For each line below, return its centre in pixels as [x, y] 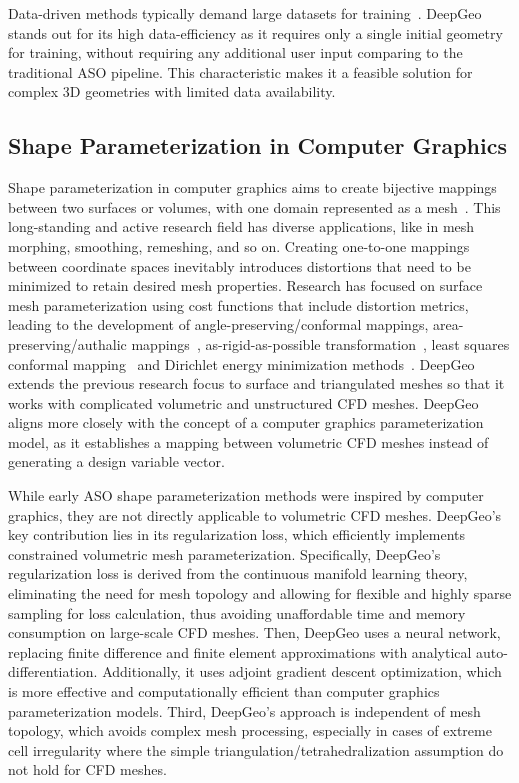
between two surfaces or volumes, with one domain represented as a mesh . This [254, 206]
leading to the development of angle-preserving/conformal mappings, [218, 324]
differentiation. [53, 671]
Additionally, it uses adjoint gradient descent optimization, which [302, 671]
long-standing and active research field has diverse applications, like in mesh [241, 226]
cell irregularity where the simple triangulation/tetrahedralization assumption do [256, 749]
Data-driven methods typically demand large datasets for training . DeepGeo [245, 13]
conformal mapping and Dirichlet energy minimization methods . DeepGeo [241, 363]
